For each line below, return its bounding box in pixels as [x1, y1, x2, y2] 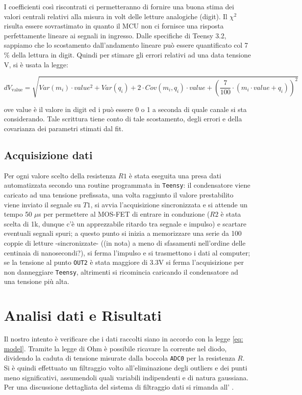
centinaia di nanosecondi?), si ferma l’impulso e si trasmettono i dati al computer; [4, 247, 250, 257]
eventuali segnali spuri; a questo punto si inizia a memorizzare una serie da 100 [4, 228, 242, 238]
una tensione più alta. [4, 276, 70, 286]
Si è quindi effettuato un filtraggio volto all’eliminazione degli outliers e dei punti [4, 362, 248, 372]
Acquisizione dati [4, 147, 93, 162]
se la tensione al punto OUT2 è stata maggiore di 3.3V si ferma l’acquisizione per [4, 257, 244, 267]
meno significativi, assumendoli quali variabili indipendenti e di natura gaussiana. [4, 372, 249, 382]
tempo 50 [4, 209, 32, 219]
